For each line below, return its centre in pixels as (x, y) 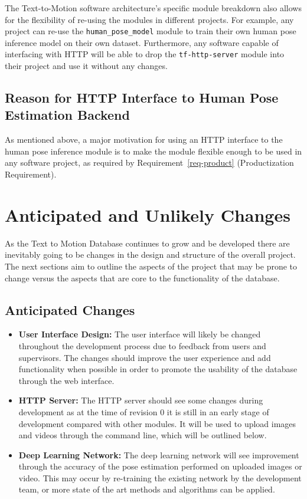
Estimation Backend (67, 115)
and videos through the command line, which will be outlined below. (143, 435)
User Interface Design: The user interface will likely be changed (140, 334)
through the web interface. (66, 380)
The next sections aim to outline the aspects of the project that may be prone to (151, 266)
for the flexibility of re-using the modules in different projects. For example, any (149, 19)
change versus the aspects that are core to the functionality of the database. (142, 278)
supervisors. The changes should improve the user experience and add (145, 357)
